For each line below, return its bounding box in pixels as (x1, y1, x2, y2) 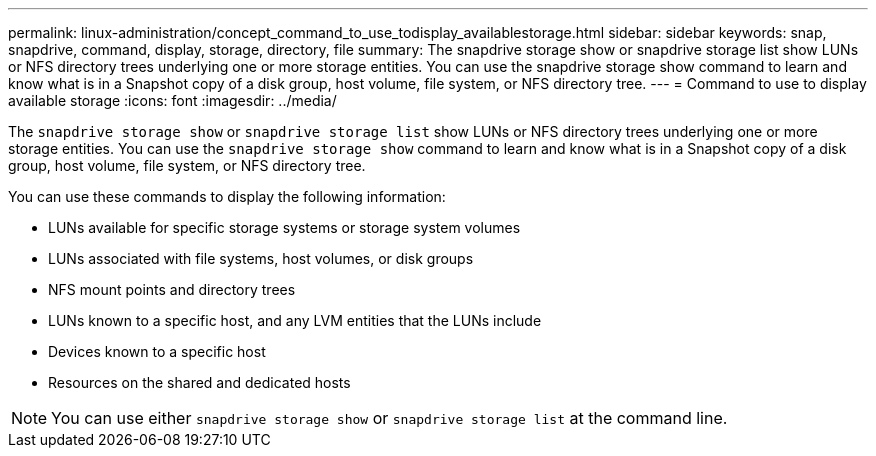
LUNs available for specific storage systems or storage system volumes (48, 219, 521, 236)
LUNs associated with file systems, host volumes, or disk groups (48, 250, 474, 267)
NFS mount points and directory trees (48, 281, 296, 298)
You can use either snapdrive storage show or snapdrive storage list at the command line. (51, 408, 728, 428)
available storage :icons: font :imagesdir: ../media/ (8, 92, 337, 109)
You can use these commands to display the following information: (8, 188, 446, 205)
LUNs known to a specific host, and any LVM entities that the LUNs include (48, 312, 542, 329)
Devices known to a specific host (48, 343, 266, 360)
